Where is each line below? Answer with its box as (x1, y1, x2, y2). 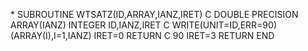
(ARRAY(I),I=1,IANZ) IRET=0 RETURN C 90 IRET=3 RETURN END (10, 30, 275, 41)
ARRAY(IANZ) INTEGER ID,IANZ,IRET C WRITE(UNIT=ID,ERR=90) (10, 19, 277, 31)
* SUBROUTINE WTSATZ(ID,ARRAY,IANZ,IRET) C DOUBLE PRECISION (10, 9, 299, 20)
